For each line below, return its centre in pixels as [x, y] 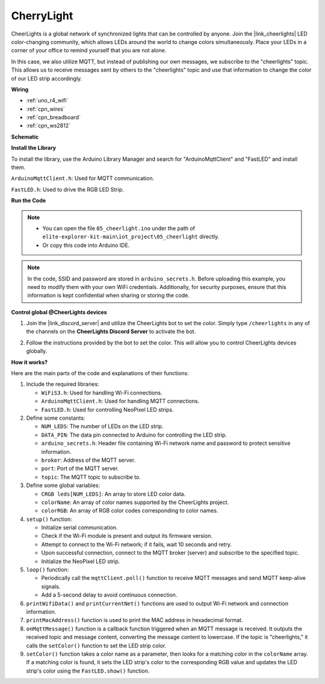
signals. [51, 586]
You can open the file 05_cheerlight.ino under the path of [119, 228]
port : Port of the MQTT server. [80, 468]
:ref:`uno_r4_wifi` [47, 101]
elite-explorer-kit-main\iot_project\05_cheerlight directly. [131, 237]
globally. [37, 351]
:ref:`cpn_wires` [46, 109]
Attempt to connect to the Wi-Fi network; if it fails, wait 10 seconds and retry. [136, 544]
